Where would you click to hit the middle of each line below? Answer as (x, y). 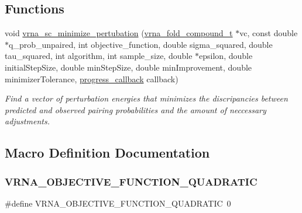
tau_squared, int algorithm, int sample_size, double (99, 56)
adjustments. (27, 121)
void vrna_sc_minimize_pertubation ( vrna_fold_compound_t (119, 33)
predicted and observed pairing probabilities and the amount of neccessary (135, 109)
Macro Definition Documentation (107, 153)
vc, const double (269, 33)
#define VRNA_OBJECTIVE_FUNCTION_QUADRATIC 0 (118, 203)
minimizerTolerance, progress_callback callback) (92, 78)
